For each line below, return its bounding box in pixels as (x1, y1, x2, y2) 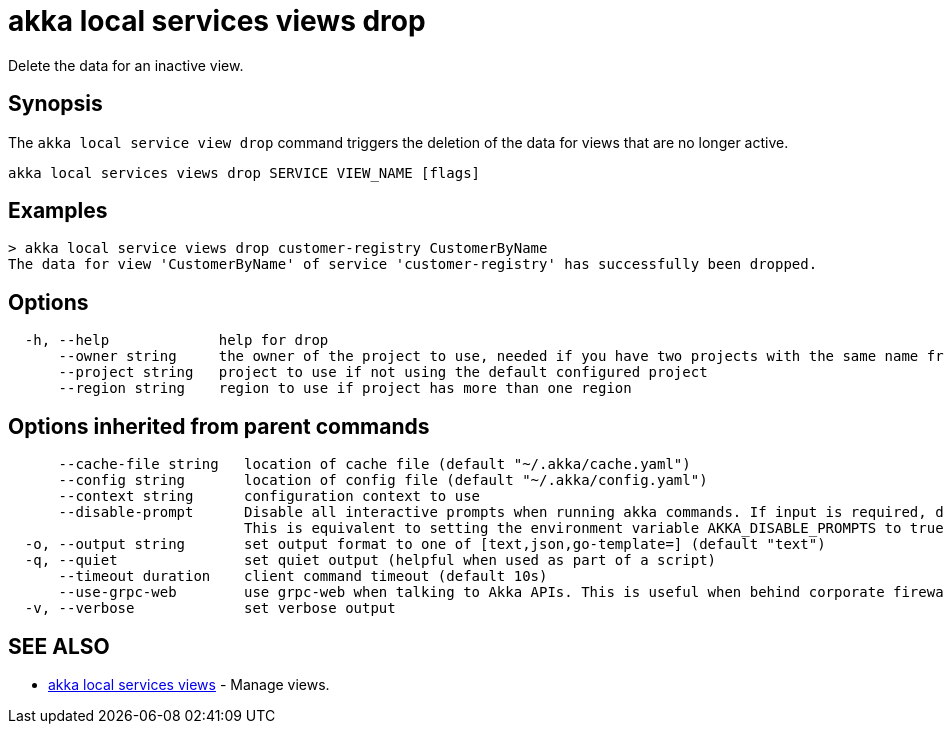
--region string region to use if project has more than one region (58, 380, 632, 397)
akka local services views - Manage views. (48, 675, 330, 693)
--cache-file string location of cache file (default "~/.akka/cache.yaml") (58, 456, 691, 473)
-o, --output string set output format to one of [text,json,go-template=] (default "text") (24, 536, 826, 553)
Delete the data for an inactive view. (8, 56, 244, 74)
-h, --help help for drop (24, 332, 329, 349)
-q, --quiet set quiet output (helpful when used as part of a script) (24, 552, 717, 569)
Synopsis (8, 91, 103, 117)
